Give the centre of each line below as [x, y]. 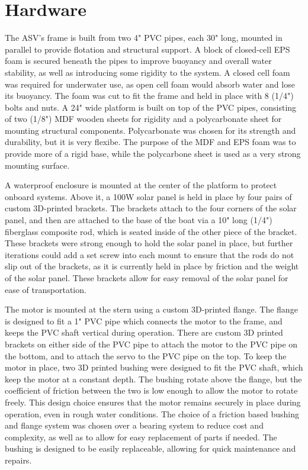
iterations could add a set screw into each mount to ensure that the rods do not [150, 254]
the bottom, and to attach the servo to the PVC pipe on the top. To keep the [146, 355]
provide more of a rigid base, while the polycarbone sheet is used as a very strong [153, 154]
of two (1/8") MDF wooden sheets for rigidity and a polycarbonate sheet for [143, 119]
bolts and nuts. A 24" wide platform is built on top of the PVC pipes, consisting [151, 107]
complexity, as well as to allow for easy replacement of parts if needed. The [141, 437]
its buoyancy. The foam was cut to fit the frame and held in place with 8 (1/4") [149, 96]
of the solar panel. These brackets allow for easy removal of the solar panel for [147, 278]
